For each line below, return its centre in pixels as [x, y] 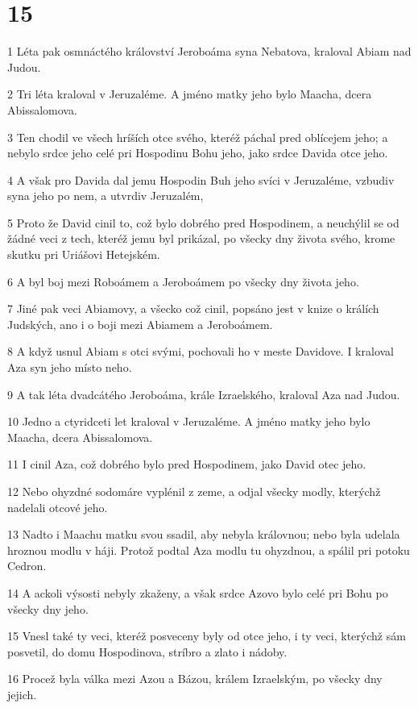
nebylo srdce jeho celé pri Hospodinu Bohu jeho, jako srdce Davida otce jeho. [198, 153]
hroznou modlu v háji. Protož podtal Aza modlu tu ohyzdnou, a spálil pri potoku [209, 550]
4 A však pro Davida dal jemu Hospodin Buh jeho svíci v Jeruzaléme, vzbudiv [201, 179]
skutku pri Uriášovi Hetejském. [84, 254]
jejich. [22, 694]
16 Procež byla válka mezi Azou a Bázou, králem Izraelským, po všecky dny [195, 679]
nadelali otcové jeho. [58, 507]
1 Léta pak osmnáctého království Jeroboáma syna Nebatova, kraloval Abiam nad [209, 51]
